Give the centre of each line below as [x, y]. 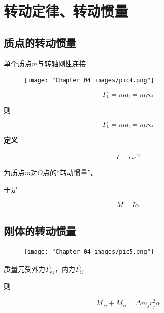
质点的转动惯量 [40, 42]
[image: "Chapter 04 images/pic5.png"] [89, 252]
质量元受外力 [25, 269]
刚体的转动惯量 [40, 230]
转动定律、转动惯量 [66, 11]
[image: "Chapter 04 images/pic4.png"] [89, 81]
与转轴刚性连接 [62, 63]
